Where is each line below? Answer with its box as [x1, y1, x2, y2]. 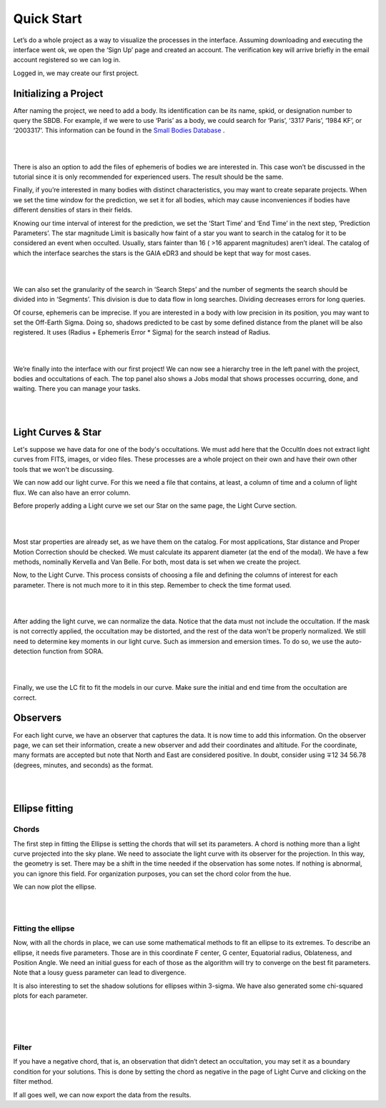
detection [13, 647, 41, 656]
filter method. [13, 1077, 54, 1086]
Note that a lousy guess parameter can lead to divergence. [13, 969, 187, 977]
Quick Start [13, 11, 82, 26]
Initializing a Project [13, 87, 104, 99]
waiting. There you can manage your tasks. [13, 385, 141, 393]
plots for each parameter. [13, 991, 89, 1000]
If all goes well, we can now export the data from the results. [13, 1090, 192, 1099]
